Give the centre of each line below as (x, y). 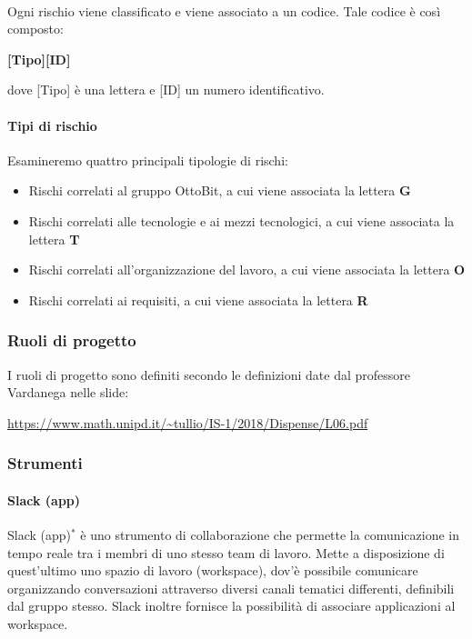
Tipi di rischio (52, 125)
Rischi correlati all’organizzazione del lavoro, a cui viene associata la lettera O (247, 270)
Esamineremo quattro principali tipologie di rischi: (148, 160)
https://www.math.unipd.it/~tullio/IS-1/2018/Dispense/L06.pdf (188, 422)
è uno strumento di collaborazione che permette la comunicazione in (270, 534)
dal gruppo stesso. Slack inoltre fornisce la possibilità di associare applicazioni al (231, 606)
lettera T (54, 239)
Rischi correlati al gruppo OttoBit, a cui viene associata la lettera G (220, 190)
